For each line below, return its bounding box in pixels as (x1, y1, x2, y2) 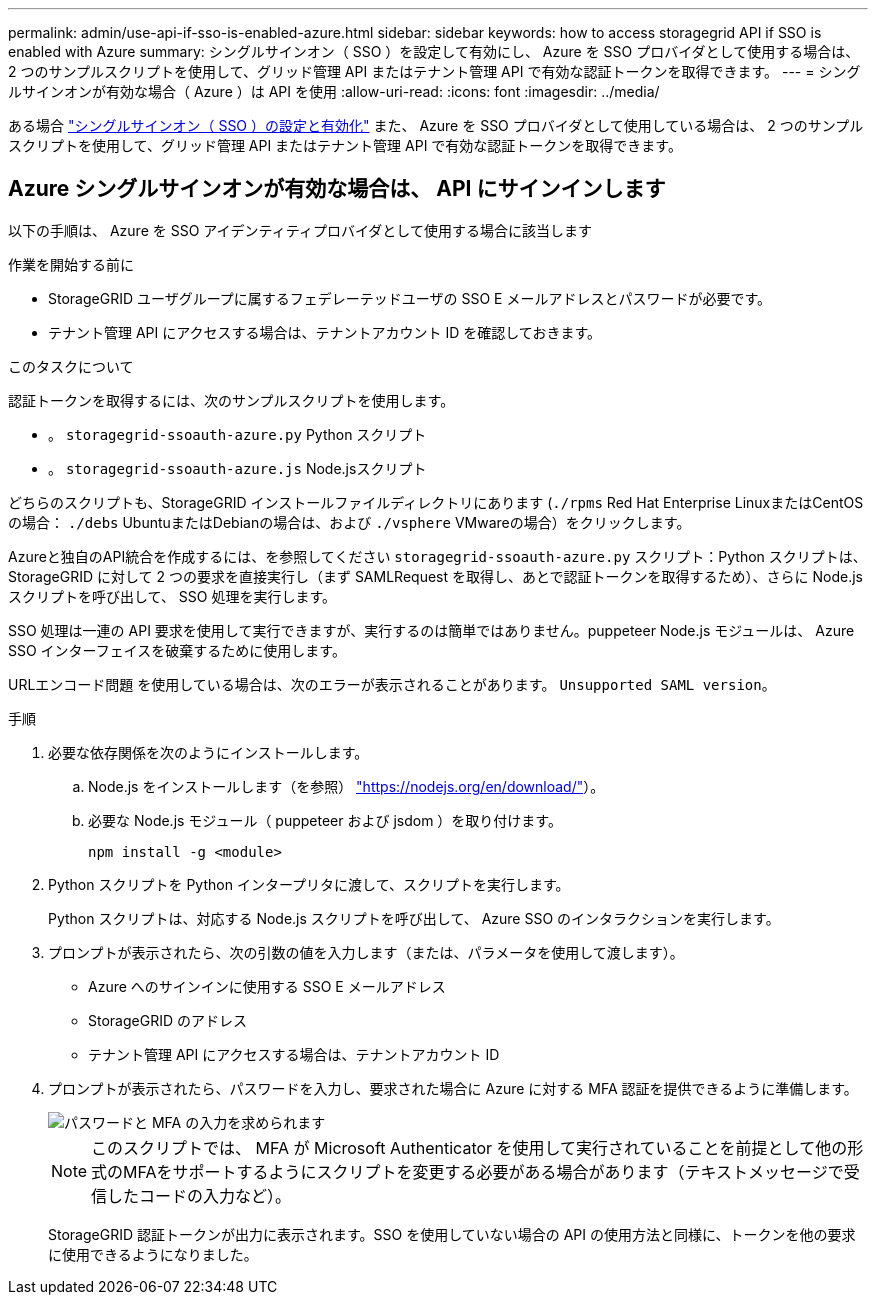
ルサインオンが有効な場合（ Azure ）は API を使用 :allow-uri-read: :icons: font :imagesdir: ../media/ (8, 83, 660, 100)
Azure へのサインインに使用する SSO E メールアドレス (88, 977, 446, 995)
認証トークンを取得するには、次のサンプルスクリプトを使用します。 (8, 391, 455, 409)
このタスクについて (8, 357, 134, 375)
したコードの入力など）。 (107, 1185, 292, 1206)
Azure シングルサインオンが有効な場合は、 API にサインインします (8, 176, 666, 202)
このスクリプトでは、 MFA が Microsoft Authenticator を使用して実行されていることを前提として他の (91, 1137, 848, 1158)
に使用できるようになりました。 (48, 1245, 258, 1263)
